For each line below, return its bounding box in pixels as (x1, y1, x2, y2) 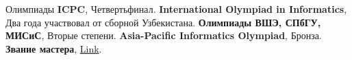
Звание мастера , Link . (5, 41, 102, 55)
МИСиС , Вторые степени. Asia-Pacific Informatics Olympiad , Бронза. (5, 28, 322, 42)
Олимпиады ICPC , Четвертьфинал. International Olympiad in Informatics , (5, 2, 347, 16)
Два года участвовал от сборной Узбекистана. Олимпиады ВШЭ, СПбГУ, (5, 15, 321, 29)
